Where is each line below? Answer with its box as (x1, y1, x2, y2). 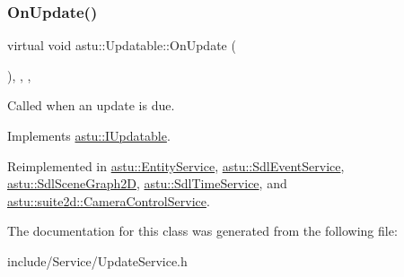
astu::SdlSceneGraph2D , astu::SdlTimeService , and (7, 174, 287, 193)
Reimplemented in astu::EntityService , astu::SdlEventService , (7, 156, 345, 175)
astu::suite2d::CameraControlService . (7, 191, 210, 210)
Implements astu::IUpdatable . (7, 126, 171, 144)
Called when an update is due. (7, 96, 175, 115)
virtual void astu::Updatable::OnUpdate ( (7, 36, 236, 55)
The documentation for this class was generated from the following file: (7, 221, 398, 240)
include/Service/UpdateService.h (7, 251, 188, 270)
